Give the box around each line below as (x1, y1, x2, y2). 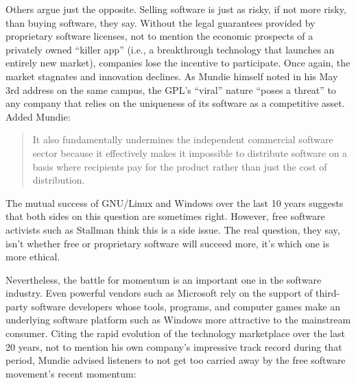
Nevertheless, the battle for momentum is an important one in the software (5, 272, 322, 286)
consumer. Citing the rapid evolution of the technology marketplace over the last (5, 326, 345, 341)
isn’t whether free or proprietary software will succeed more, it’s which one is (5, 236, 329, 250)
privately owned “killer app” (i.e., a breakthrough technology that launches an (5, 42, 335, 56)
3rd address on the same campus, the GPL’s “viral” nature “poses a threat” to (5, 82, 336, 97)
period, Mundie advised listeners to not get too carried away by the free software (5, 353, 346, 367)
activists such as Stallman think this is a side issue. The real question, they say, (5, 222, 340, 236)
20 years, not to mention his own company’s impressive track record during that (5, 339, 342, 354)
